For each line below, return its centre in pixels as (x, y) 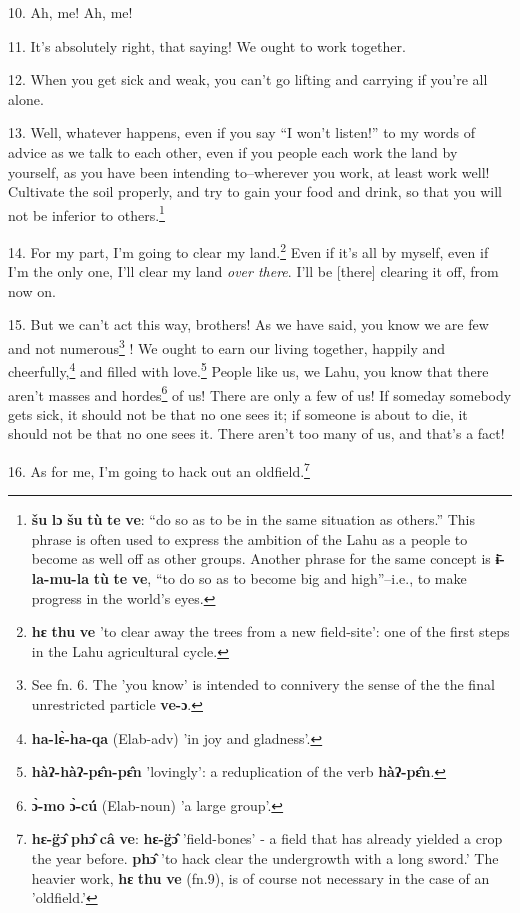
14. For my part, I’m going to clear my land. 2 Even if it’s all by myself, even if (248, 250)
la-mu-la (60, 578)
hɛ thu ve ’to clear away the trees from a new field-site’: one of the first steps (270, 631)
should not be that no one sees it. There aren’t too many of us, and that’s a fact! (256, 433)
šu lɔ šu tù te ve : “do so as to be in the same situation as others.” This (253, 519)
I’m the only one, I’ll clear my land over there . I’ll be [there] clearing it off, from (253, 271)
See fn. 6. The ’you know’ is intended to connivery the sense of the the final (263, 684)
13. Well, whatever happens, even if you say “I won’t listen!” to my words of (242, 132)
